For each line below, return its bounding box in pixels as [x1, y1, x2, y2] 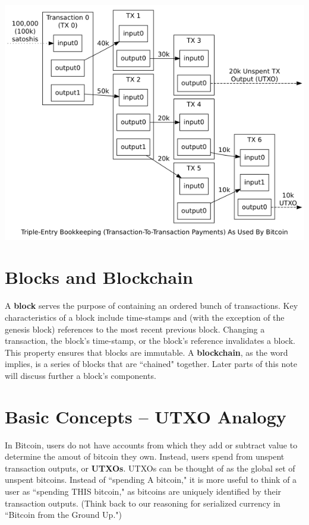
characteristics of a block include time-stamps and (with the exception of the [5, 311, 285, 323]
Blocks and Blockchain [5, 265, 193, 289]
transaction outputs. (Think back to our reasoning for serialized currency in [5, 496, 280, 509]
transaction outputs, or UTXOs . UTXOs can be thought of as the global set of [5, 461, 295, 474]
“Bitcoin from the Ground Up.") [5, 508, 122, 521]
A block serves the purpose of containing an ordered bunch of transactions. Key [5, 299, 298, 312]
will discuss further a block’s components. [5, 369, 156, 381]
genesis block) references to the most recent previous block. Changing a [5, 322, 265, 335]
